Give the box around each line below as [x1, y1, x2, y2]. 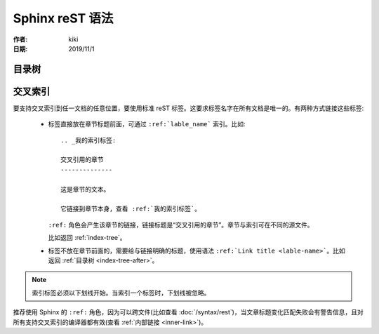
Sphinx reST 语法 [13, 11, 114, 26]
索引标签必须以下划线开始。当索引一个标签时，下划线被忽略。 [32, 288, 211, 297]
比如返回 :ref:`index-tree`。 [48, 234, 126, 242]
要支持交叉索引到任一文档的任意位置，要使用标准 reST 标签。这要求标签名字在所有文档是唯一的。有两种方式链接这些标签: [13, 104, 364, 112]
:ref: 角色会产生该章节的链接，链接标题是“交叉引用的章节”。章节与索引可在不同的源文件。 [48, 220, 314, 229]
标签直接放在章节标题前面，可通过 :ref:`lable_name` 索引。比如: [48, 120, 246, 128]
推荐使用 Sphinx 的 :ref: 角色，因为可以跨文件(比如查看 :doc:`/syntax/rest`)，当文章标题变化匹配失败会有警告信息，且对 [13, 308, 364, 316]
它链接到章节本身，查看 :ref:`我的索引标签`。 [60, 205, 201, 213]
